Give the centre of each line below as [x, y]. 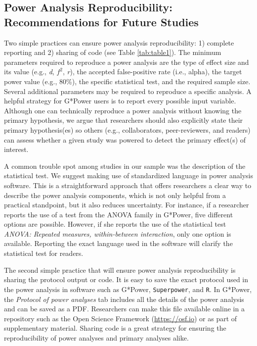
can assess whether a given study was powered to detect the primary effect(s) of [125, 139]
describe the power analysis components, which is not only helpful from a [115, 195]
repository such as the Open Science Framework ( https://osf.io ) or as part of [121, 318]
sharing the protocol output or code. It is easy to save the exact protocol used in [126, 279]
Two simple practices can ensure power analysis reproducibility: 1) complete [119, 42]
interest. [16, 149]
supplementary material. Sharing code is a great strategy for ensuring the [115, 328]
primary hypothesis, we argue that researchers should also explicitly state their [124, 120]
